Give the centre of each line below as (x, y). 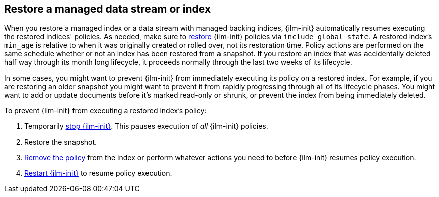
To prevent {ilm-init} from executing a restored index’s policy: (105, 111)
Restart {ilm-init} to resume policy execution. (98, 173)
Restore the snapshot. (61, 142)
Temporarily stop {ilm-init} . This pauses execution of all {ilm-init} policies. (146, 126)
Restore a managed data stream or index (108, 9)
